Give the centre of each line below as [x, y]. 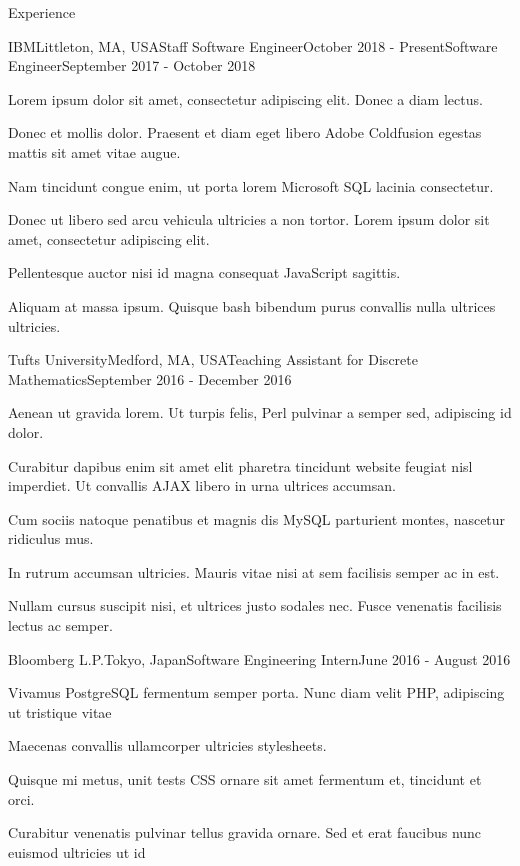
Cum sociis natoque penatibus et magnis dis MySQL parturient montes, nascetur [257, 518]
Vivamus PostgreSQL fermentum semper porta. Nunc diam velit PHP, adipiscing [256, 692]
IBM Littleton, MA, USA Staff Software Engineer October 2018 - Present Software [253, 45]
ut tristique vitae [60, 711]
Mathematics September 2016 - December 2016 [150, 378]
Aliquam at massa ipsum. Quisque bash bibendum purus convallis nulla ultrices [252, 305]
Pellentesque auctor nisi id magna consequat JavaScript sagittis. [204, 272]
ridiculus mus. [51, 538]
